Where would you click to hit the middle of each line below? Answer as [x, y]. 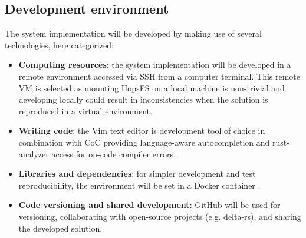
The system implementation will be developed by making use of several [133, 33]
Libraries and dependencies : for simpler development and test [137, 173]
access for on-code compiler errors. [113, 153]
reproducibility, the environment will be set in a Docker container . [139, 185]
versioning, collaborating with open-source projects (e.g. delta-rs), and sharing [160, 216]
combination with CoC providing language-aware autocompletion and [144, 142]
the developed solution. [60, 228]
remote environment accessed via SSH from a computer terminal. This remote [159, 76]
